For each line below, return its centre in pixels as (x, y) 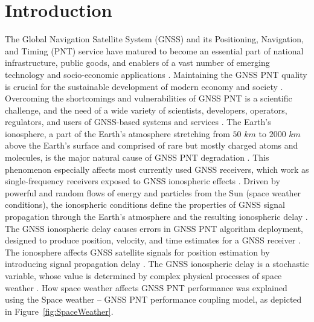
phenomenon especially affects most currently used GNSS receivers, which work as (157, 169)
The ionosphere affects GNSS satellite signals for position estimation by (137, 252)
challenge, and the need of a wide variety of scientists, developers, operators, (146, 110)
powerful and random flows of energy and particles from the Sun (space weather (153, 192)
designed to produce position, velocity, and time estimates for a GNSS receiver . (153, 240)
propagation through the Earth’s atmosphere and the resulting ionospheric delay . (156, 217)
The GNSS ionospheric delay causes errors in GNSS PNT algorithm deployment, (154, 228)
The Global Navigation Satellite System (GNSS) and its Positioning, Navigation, (154, 39)
